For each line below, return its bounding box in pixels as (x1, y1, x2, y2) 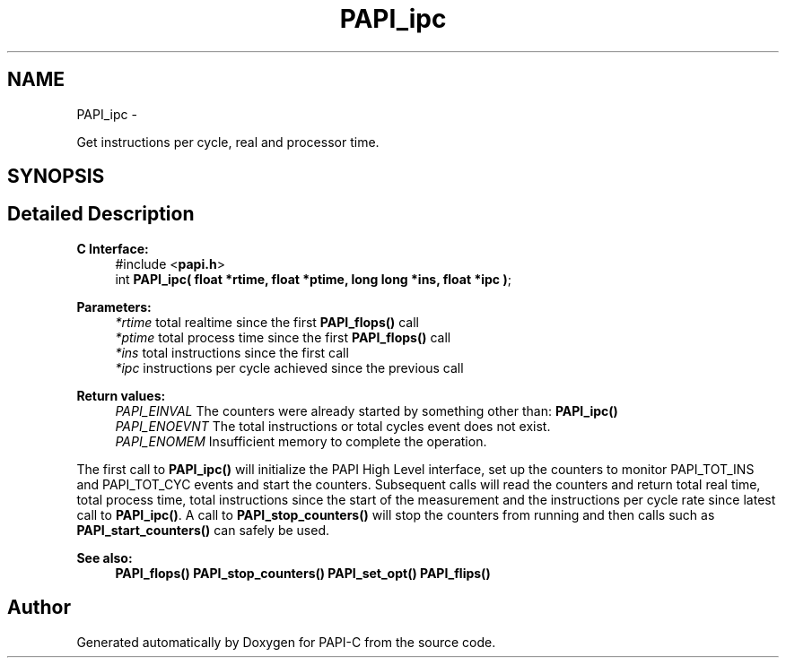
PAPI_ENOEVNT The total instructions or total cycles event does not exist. (115, 418, 551, 434)
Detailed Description (7, 203, 195, 226)
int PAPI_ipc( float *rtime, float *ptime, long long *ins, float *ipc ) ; (115, 271, 511, 287)
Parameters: (76, 298, 152, 315)
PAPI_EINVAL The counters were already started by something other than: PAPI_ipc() (115, 402, 618, 419)
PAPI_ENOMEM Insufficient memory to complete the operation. (115, 433, 487, 449)
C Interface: (76, 240, 149, 256)
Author (7, 596, 71, 619)
